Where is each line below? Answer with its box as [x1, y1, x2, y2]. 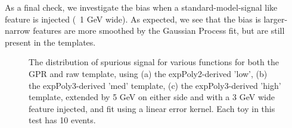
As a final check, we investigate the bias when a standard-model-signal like [5, 1, 278, 13]
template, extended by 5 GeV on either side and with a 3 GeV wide [29, 91, 275, 103]
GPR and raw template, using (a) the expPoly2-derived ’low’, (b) [29, 67, 268, 79]
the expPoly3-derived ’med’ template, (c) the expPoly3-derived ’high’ [29, 79, 281, 91]
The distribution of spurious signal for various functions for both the [29, 56, 279, 68]
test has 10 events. [29, 114, 96, 126]
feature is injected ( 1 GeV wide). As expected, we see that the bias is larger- [5, 12, 288, 25]
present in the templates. [5, 36, 96, 48]
